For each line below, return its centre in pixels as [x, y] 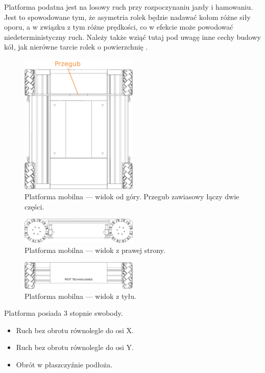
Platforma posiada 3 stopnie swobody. [64, 313]
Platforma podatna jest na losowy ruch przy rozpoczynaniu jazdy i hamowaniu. [129, 7]
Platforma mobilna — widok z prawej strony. [95, 250]
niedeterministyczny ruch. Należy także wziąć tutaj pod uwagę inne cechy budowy [132, 37]
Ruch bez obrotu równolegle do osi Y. [75, 347]
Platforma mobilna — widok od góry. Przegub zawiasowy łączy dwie [132, 196]
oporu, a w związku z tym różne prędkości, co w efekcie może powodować [119, 27]
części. [34, 206]
